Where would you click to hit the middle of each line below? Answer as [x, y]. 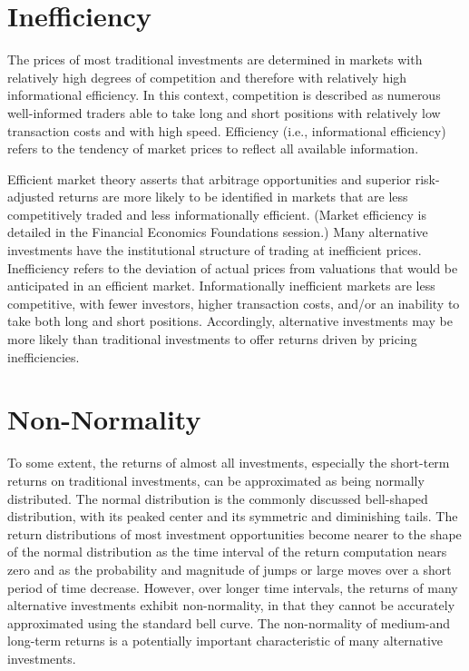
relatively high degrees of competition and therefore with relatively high [207, 77]
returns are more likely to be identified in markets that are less [233, 197]
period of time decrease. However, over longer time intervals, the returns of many [233, 587]
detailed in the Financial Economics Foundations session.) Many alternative [218, 232]
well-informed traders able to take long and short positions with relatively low [224, 112]
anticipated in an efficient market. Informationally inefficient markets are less [221, 286]
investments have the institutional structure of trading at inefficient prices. [215, 250]
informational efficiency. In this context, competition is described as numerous [224, 95]
